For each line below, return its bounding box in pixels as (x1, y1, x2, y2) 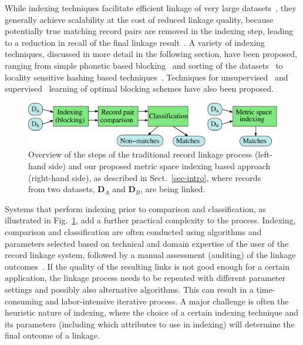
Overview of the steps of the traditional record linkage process (28, 148, 253, 160)
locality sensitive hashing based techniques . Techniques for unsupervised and (5, 71, 288, 83)
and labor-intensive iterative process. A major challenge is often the (45, 294, 289, 307)
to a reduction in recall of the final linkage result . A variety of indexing (5, 36, 265, 48)
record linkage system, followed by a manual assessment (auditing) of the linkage (5, 249, 296, 261)
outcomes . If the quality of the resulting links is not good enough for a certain (5, 260, 290, 272)
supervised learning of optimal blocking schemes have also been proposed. (5, 82, 274, 95)
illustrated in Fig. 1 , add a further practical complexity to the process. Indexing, (5, 214, 296, 226)
